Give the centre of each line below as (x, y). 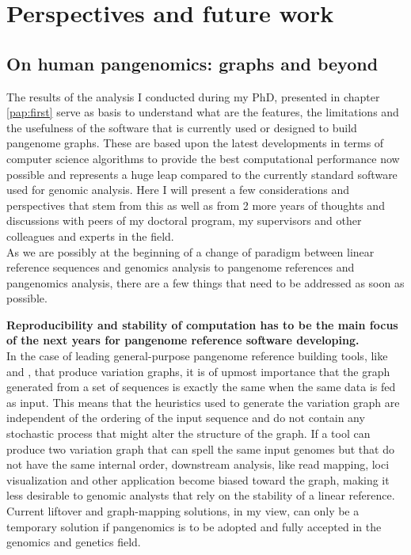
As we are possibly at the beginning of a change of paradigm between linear (190, 251)
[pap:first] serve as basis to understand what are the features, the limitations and (203, 112)
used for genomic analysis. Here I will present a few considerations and (178, 190)
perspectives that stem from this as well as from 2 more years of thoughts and (196, 205)
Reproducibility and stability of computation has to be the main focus (202, 324)
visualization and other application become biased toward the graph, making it (198, 479)
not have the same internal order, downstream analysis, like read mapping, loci (198, 464)
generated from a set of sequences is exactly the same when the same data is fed (201, 387)
